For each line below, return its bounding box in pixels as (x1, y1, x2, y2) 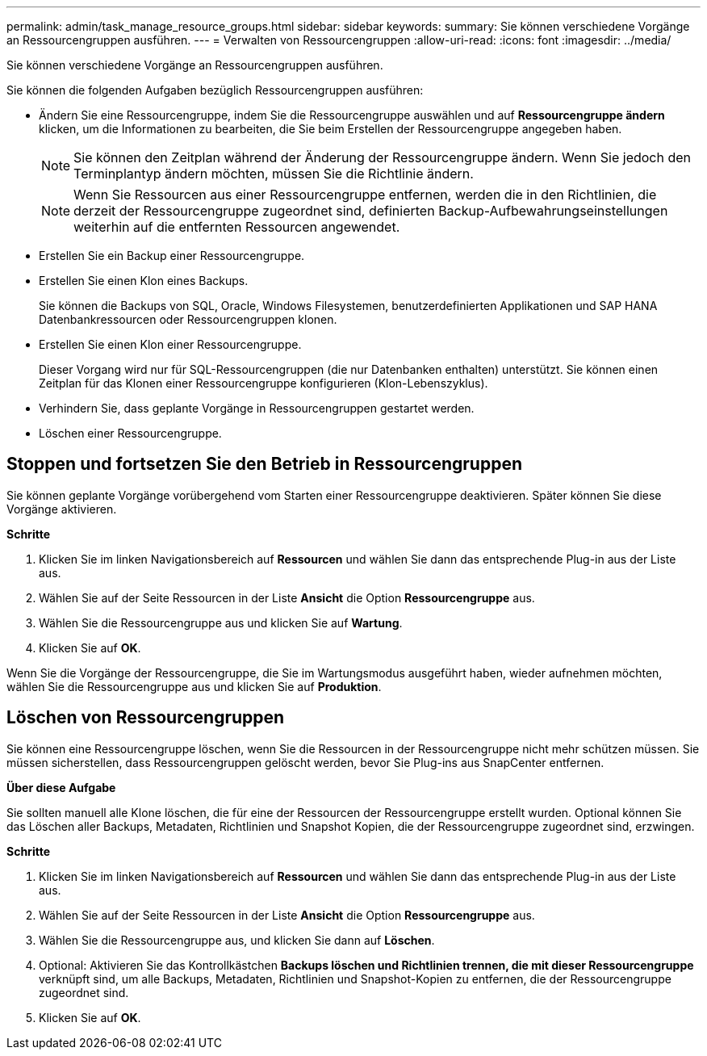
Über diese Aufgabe (6, 780, 116, 794)
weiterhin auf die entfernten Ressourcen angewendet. (73, 219, 400, 235)
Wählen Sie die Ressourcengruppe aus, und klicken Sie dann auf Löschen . (39, 932, 435, 947)
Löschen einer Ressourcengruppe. (39, 426, 222, 440)
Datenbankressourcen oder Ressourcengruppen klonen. (39, 312, 337, 326)
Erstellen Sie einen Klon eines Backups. (39, 274, 249, 287)
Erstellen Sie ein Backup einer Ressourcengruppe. (39, 249, 305, 262)
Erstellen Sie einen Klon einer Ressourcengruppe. (39, 337, 302, 351)
